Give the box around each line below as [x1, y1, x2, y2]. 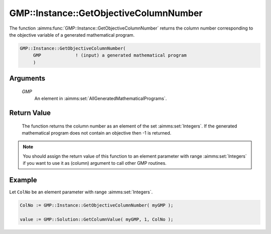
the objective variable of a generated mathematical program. [9, 32, 135, 38]
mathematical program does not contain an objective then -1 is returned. [22, 130, 172, 136]
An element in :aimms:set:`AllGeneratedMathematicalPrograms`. [34, 95, 167, 101]
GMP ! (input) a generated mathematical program [33, 53, 187, 58]
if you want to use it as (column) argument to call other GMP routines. [23, 160, 167, 166]
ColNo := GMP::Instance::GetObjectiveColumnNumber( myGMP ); [20, 202, 174, 208]
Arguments [9, 74, 46, 83]
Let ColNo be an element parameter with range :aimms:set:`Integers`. [9, 189, 153, 195]
